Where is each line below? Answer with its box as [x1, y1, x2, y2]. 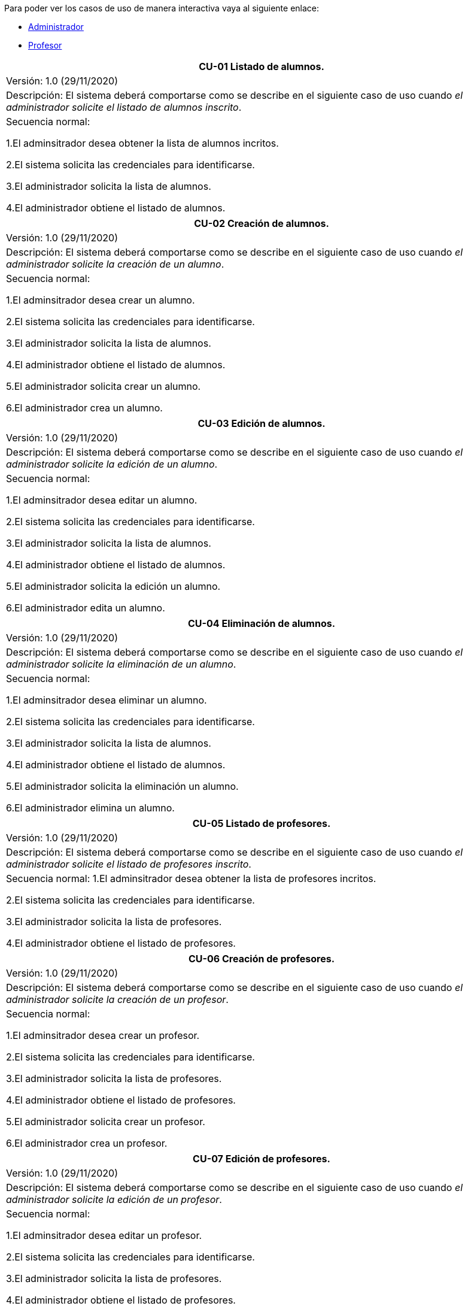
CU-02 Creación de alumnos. [194, 217, 329, 229]
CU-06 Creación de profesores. [189, 953, 335, 965]
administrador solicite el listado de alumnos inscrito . [6, 101, 242, 113]
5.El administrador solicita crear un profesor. [6, 1116, 205, 1128]
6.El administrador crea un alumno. [6, 402, 163, 414]
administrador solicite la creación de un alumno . [6, 258, 224, 270]
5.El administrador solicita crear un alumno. [6, 380, 201, 392]
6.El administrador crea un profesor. [6, 1137, 168, 1149]
